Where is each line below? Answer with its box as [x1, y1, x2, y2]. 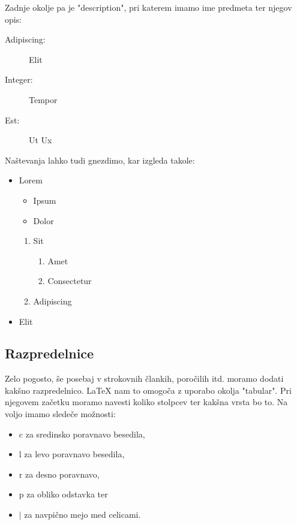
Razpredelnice [5, 344, 94, 363]
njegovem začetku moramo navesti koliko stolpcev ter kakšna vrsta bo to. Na [5, 396, 288, 408]
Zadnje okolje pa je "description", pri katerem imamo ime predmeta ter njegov [5, 1, 292, 13]
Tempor [29, 93, 58, 105]
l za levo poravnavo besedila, [19, 448, 125, 460]
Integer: [5, 73, 33, 86]
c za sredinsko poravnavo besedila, [19, 427, 145, 440]
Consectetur [47, 274, 92, 287]
